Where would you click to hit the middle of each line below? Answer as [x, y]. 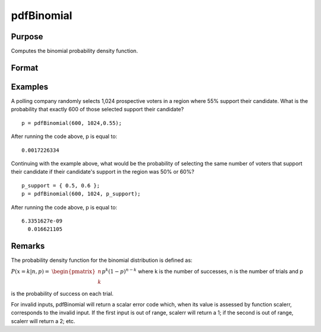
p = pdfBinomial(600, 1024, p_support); [81, 194]
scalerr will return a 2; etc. [43, 321]
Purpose [27, 37]
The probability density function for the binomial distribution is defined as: [102, 260]
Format [25, 68]
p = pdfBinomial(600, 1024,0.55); [72, 123]
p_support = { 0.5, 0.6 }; [61, 185]
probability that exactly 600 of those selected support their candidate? [97, 109]
